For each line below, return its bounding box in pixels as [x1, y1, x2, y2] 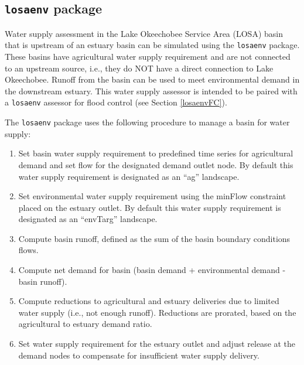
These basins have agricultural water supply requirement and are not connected [5, 50, 291, 63]
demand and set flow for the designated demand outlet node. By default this [18, 158, 293, 170]
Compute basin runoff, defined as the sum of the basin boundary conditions [18, 232, 291, 244]
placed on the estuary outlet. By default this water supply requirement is [18, 201, 281, 213]
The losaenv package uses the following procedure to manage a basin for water [5, 116, 290, 128]
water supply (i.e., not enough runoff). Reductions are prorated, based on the [18, 306, 296, 318]
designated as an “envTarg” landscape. [18, 213, 158, 225]
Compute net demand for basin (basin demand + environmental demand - [18, 264, 286, 276]
